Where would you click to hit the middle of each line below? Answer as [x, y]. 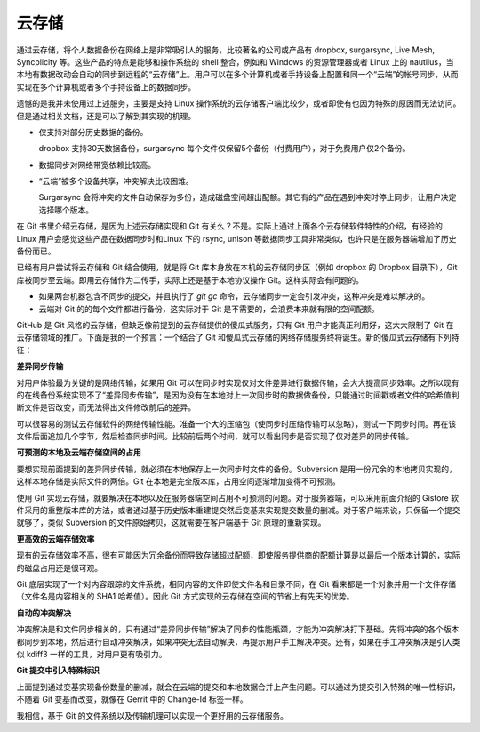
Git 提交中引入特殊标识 [58, 671]
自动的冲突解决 [44, 613]
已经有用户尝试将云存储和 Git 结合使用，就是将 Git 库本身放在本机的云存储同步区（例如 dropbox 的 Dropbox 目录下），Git [237, 268]
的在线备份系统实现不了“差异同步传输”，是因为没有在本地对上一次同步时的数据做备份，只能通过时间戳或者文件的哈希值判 [238, 395]
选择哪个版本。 [66, 210]
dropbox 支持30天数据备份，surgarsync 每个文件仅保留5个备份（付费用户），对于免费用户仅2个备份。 [224, 149]
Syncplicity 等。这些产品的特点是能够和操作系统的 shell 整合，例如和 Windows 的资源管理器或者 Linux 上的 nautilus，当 [235, 61]
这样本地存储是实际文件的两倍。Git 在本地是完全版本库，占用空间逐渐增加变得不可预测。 [179, 481]
